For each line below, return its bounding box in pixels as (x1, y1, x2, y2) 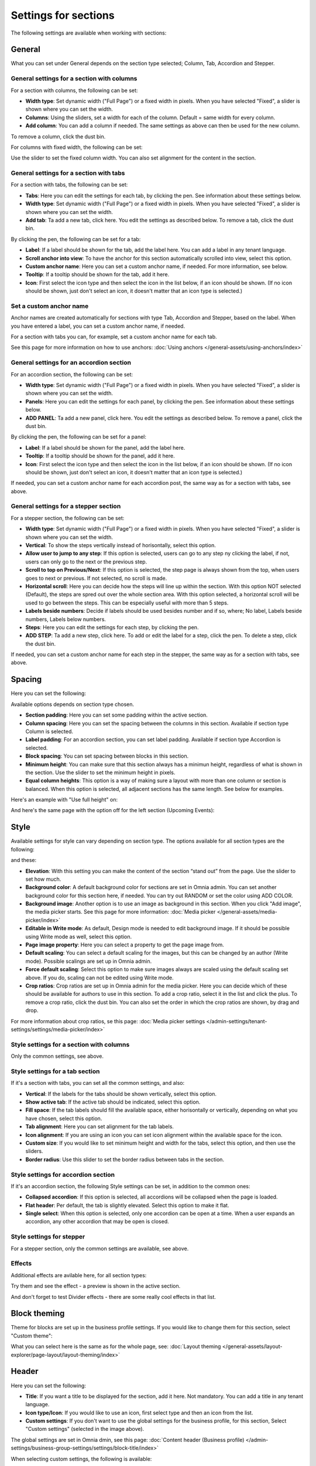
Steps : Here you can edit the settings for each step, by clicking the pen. (25, 623, 199, 630)
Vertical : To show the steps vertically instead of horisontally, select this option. (25, 542, 216, 548)
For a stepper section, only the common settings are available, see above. (11, 1245, 189, 1252)
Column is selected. (25, 728, 73, 735)
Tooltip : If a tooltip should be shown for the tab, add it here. (25, 271, 170, 278)
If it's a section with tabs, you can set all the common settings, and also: (11, 1080, 184, 1087)
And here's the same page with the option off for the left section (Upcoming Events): (11, 807, 215, 814)
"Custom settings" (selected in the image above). (25, 1426, 145, 1433)
